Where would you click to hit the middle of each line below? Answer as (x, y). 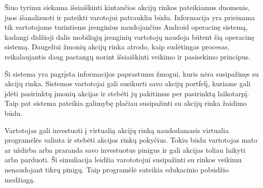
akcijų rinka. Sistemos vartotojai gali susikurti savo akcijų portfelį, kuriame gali (128, 83)
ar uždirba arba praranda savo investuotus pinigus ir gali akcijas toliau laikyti (125, 149)
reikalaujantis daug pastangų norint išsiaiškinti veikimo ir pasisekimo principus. (127, 56)
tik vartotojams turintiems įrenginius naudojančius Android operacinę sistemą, (126, 27)
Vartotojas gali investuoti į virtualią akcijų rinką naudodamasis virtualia (117, 130)
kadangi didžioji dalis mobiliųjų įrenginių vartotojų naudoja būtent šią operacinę (129, 37)
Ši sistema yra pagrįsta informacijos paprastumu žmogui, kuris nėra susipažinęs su (132, 73)
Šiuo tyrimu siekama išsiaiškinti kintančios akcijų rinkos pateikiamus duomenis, (127, 7)
